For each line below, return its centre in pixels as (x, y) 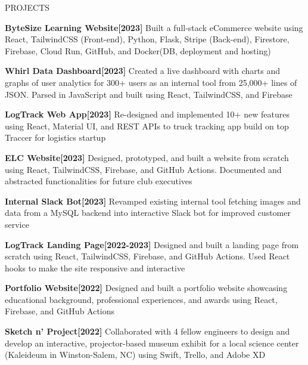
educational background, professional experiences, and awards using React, (141, 299)
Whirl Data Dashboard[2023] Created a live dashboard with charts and (143, 71)
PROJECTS (27, 7)
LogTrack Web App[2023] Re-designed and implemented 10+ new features (147, 114)
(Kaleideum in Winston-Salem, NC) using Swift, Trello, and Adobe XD (135, 355)
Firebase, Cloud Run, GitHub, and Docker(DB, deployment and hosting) (138, 50)
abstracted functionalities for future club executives (99, 181)
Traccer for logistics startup (55, 137)
